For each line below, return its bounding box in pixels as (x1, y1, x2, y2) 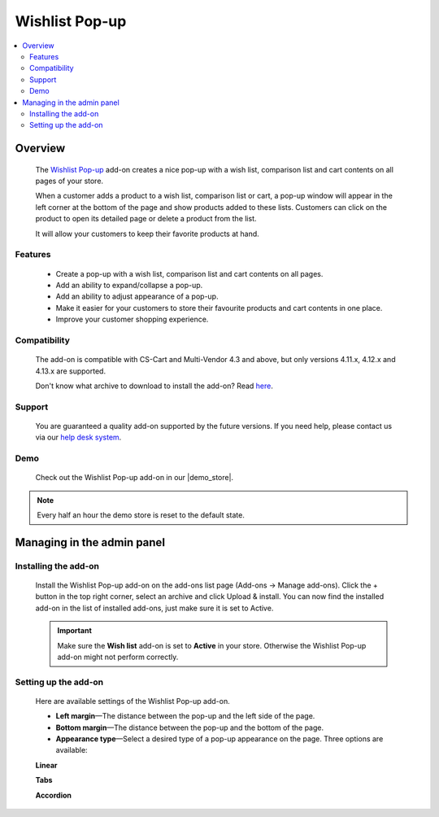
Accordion (35, 790, 72, 800)
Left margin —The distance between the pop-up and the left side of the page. (55, 711, 315, 721)
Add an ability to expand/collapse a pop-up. (55, 280, 203, 290)
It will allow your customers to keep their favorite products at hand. (35, 229, 259, 238)
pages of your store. (35, 176, 104, 186)
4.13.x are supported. (35, 366, 106, 376)
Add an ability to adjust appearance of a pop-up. (55, 291, 219, 301)
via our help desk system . (35, 432, 122, 443)
